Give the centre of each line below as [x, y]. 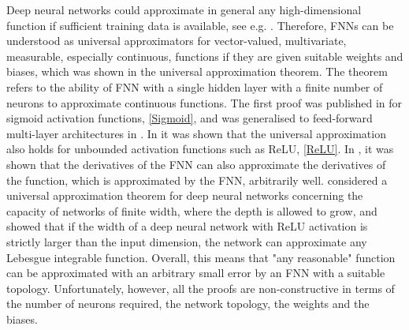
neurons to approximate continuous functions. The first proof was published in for [204, 102]
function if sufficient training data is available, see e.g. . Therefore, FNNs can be [200, 25]
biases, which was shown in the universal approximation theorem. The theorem [197, 71]
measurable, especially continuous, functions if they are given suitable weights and [205, 56]
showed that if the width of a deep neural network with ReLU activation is [187, 226]
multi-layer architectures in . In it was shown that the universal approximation [196, 133]
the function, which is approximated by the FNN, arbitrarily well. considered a [197, 180]
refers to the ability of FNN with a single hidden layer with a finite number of [195, 86]
